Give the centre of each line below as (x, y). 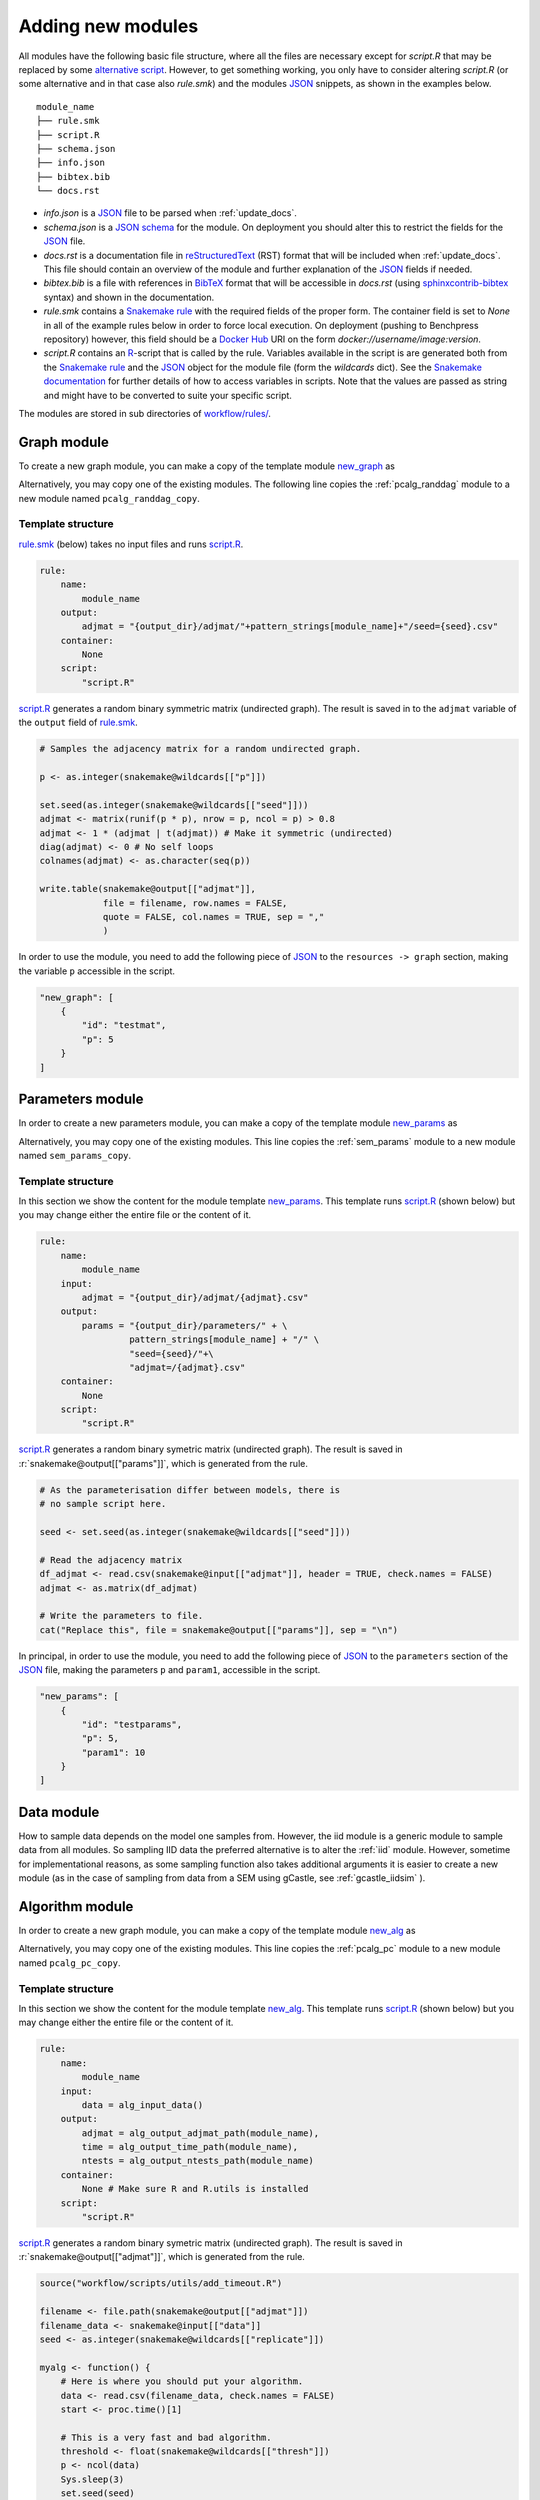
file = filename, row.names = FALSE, (195, 903)
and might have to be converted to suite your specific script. (167, 395)
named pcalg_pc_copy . (69, 1962)
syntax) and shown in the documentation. (129, 297)
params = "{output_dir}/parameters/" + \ (184, 1325)
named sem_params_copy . (75, 1155)
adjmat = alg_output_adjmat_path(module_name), (200, 2133)
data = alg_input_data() (142, 2104)
